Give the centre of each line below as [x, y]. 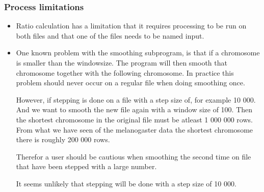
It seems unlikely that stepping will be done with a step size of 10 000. [126, 183]
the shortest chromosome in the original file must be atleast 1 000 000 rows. [134, 119]
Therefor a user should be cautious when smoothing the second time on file [134, 156]
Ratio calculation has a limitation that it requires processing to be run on [131, 26]
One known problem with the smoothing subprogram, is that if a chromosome [138, 53]
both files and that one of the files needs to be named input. [110, 35]
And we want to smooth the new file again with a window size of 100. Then [134, 109]
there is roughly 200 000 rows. [63, 139]
